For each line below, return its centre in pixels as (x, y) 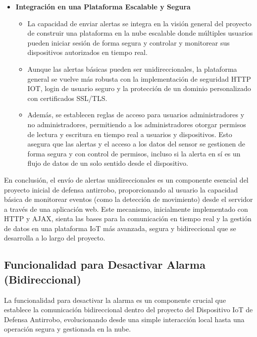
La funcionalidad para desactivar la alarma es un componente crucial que (115, 300)
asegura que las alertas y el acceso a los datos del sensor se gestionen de (136, 144)
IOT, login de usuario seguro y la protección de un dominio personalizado (139, 88)
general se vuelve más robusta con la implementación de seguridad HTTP (139, 78)
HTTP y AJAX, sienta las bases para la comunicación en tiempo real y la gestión (128, 218)
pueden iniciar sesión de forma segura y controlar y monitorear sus (128, 42)
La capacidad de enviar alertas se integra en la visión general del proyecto (139, 23)
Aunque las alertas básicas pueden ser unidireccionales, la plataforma (132, 69)
